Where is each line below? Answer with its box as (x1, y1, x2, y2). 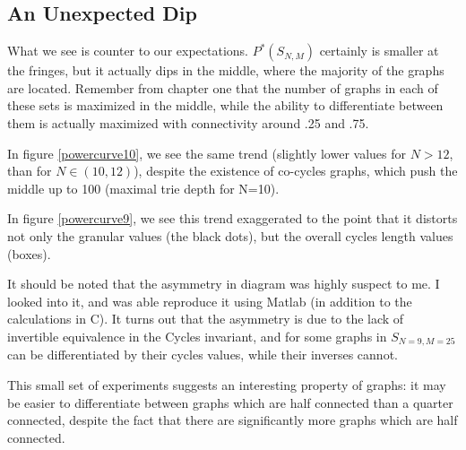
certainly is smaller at (319, 41, 439, 60)
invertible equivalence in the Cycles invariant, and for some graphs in (7, 326, 387, 345)
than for (7, 161, 52, 180)
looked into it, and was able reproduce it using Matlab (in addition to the (7, 291, 412, 310)
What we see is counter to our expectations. (7, 41, 248, 60)
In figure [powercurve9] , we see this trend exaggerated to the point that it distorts (7, 209, 458, 228)
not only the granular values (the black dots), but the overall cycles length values (7, 226, 453, 245)
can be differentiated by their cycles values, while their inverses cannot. (7, 345, 398, 364)
